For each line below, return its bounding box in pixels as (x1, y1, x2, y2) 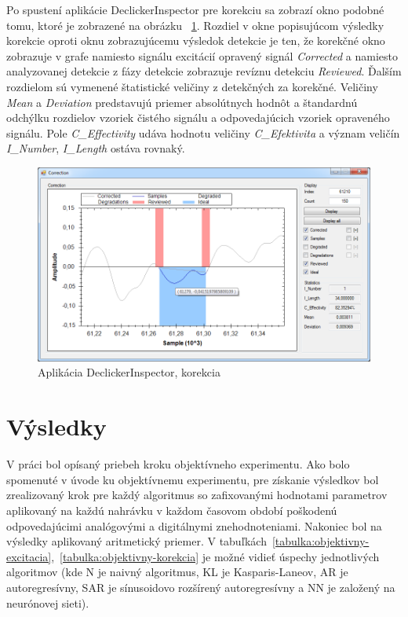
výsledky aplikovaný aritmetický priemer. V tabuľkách (6, 533, 267, 549)
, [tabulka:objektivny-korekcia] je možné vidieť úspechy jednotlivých (51, 548, 380, 564)
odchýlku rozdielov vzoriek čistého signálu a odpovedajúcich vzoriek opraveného (6, 109, 390, 126)
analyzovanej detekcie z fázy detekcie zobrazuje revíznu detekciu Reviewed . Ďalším (6, 63, 402, 79)
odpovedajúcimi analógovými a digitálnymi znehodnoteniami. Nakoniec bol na (6, 517, 382, 534)
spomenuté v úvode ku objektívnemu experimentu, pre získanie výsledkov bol (6, 471, 379, 487)
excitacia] (6, 548, 52, 564)
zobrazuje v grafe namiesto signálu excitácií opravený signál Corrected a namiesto (6, 47, 399, 64)
